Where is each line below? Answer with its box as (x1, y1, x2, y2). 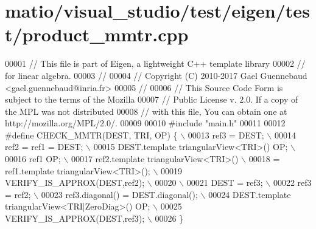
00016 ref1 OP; (5, 152, 61, 165)
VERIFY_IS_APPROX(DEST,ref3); (5, 212, 145, 225)
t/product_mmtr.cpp (5, 22, 189, 47)
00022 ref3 (273, 176, 312, 189)
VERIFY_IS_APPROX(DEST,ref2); (5, 176, 145, 189)
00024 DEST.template (208, 188, 291, 200)
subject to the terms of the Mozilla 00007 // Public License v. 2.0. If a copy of (5, 93, 298, 106)
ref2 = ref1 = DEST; (5, 140, 83, 153)
